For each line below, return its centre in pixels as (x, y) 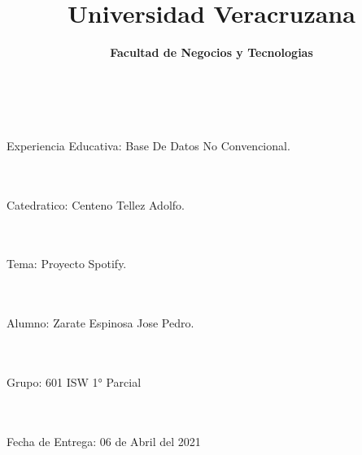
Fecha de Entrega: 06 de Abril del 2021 (104, 441)
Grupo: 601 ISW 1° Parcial (74, 382)
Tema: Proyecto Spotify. (67, 264)
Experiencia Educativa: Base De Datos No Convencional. (148, 145)
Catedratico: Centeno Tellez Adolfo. (96, 204)
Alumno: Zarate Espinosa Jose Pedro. (100, 323)
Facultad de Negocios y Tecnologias (212, 52)
